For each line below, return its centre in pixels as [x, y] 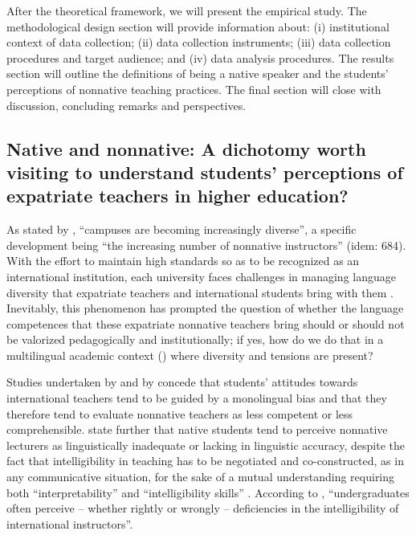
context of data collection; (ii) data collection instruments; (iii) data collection [199, 42]
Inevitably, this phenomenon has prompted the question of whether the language [205, 308]
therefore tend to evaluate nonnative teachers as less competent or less [180, 413]
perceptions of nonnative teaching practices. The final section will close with [194, 89]
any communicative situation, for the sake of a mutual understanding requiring [201, 477]
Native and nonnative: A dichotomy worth [186, 148]
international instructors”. [70, 523]
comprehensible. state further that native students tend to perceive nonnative [197, 429]
